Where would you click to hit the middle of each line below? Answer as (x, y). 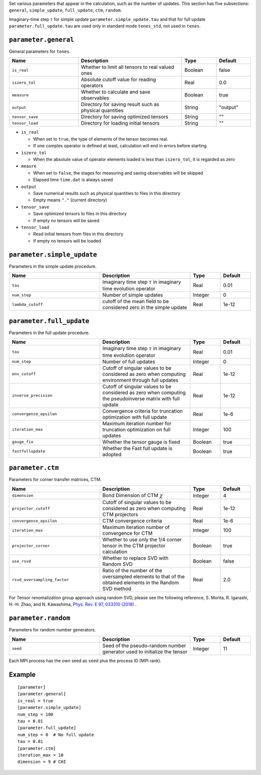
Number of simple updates (133, 295)
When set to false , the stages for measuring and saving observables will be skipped (118, 173)
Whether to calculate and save (116, 92)
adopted (112, 454)
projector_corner (31, 546)
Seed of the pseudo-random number (144, 646)
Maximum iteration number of (136, 527)
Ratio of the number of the (132, 571)
